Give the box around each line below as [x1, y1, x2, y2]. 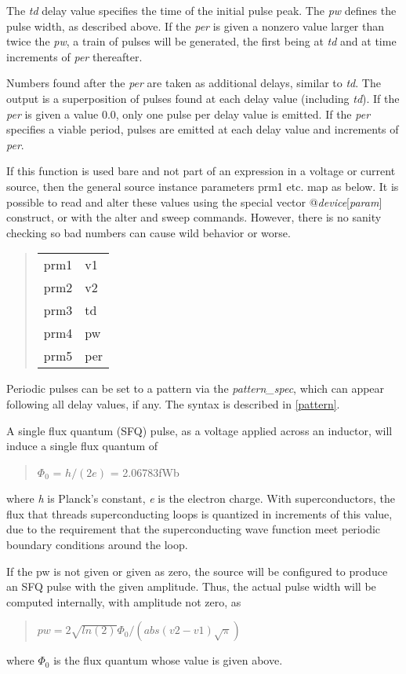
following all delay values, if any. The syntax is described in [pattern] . [6, 395, 340, 412]
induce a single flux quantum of [6, 438, 158, 454]
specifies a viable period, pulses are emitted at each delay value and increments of [6, 121, 399, 137]
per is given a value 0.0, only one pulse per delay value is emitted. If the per [6, 105, 371, 122]
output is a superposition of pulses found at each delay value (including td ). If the [6, 90, 400, 106]
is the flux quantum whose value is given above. [53, 652, 283, 669]
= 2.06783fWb [110, 463, 179, 480]
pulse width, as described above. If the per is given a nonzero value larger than [6, 17, 385, 34]
